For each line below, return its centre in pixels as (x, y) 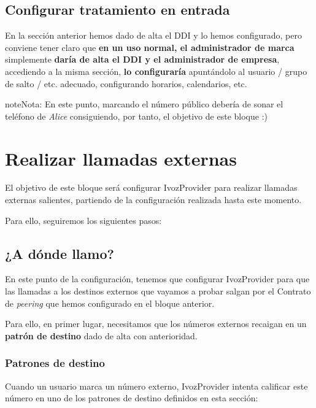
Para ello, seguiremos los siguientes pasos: (83, 220)
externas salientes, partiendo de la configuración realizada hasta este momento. (153, 200)
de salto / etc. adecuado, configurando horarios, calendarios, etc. (126, 83)
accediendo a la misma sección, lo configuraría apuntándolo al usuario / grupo (156, 71)
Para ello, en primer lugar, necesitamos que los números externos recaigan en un (156, 324)
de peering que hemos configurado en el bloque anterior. (110, 303)
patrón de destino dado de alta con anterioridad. (101, 335)
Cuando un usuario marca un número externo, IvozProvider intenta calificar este (156, 386)
